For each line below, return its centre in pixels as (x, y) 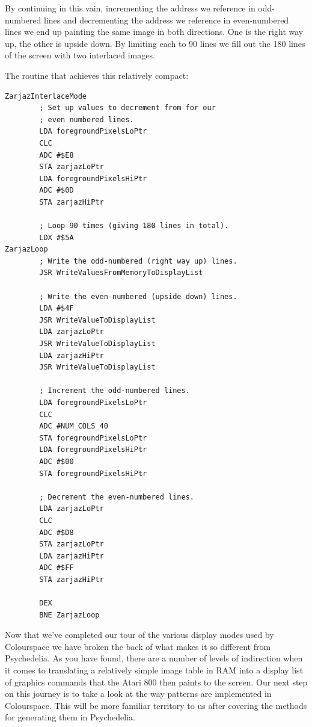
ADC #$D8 (57, 532)
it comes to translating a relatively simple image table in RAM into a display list (154, 670)
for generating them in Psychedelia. (70, 717)
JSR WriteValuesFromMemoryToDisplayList (121, 273)
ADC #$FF (57, 568)
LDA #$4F (57, 308)
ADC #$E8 (57, 155)
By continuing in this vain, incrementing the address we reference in (130, 8)
